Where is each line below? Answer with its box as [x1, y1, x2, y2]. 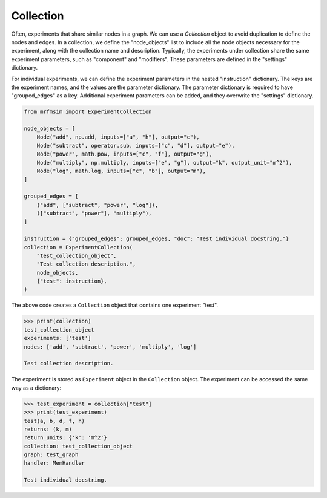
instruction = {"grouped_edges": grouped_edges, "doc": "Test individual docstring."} [24, 235, 289, 242]
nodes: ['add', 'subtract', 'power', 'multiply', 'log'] [24, 343, 197, 350]
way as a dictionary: [11, 384, 62, 392]
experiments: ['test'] [24, 335, 91, 342]
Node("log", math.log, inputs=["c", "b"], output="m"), [36, 168, 206, 174]
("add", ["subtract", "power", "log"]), [36, 201, 159, 208]
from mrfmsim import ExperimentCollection [24, 108, 152, 115]
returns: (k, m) [24, 425, 73, 433]
